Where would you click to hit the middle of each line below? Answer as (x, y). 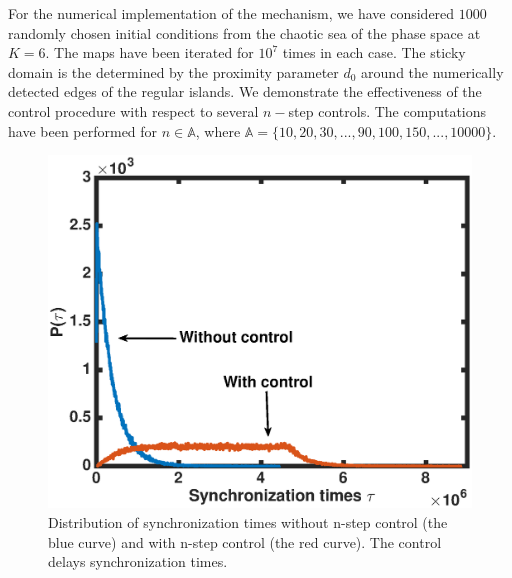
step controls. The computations (387, 110)
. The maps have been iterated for (149, 52)
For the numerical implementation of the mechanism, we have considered (231, 13)
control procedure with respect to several (133, 110)
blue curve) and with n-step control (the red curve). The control (245, 541)
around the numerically (432, 71)
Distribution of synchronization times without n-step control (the (248, 521)
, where (218, 130)
